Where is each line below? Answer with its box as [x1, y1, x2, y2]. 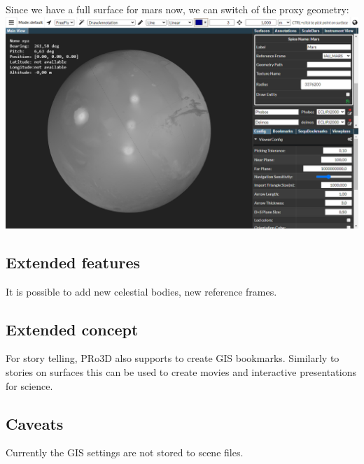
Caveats [6, 412, 64, 434]
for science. [6, 378, 53, 393]
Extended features [6, 251, 140, 273]
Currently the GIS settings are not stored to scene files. [6, 445, 244, 460]
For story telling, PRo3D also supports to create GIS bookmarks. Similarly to [6, 351, 339, 365]
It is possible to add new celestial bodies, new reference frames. [6, 284, 277, 298]
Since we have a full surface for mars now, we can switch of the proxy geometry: [6, 2, 349, 16]
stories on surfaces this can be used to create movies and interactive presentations [6, 364, 356, 379]
